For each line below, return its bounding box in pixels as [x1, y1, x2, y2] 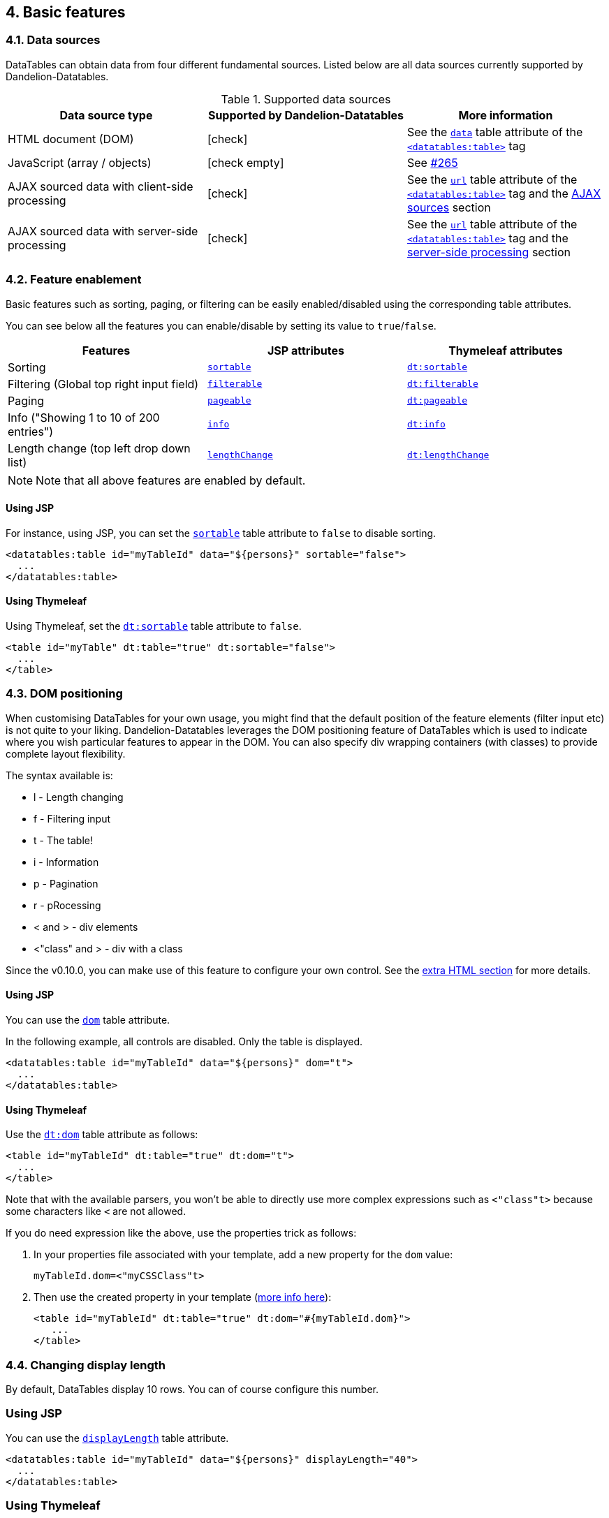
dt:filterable [406, 378, 478, 390]
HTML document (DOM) [8, 131, 134, 146]
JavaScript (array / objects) [8, 155, 152, 170]
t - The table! [34, 834, 93, 846]
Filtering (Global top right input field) [8, 376, 199, 391]
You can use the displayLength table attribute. [6, 1431, 229, 1444]
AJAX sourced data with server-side [8, 223, 198, 238]
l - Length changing [34, 790, 124, 803]
